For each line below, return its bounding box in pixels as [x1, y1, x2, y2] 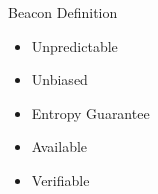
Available [31, 136, 88, 157]
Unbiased [31, 69, 88, 90]
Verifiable [31, 169, 90, 190]
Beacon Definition [8, 2, 118, 22]
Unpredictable [31, 35, 118, 56]
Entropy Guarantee [31, 102, 150, 123]
